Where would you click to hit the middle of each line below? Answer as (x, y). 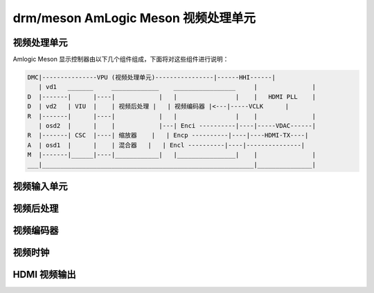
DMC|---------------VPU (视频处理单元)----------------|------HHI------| (152, 77)
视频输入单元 (40, 186)
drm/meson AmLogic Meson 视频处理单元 (134, 18)
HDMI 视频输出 (44, 275)
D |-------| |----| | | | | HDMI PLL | (172, 96)
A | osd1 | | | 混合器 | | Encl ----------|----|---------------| (166, 145)
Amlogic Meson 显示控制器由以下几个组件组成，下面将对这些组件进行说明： (121, 59)
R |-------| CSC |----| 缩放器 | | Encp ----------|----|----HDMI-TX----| (168, 135)
